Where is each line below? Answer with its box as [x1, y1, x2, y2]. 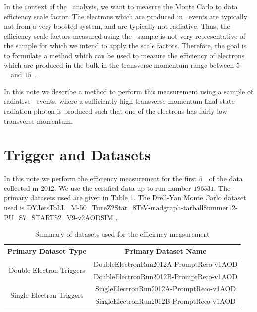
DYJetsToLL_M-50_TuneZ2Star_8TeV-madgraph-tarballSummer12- [27, 202, 238, 213]
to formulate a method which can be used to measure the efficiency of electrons [4, 50, 245, 60]
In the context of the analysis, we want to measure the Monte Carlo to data [4, 1, 238, 11]
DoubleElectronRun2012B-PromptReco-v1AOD [93, 271, 238, 281]
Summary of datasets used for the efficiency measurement [35, 229, 210, 239]
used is [4, 202, 25, 213]
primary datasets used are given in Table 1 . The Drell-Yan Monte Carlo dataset [4, 192, 246, 203]
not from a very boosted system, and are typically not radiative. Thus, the [4, 21, 230, 31]
